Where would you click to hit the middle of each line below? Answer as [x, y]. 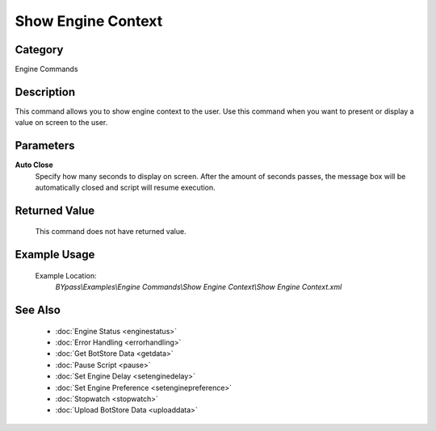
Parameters [45, 146]
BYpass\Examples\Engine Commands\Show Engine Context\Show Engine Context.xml [199, 287]
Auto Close [34, 165]
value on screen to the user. [61, 123]
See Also [38, 310]
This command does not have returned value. [111, 232]
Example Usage [55, 255]
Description [45, 92]
